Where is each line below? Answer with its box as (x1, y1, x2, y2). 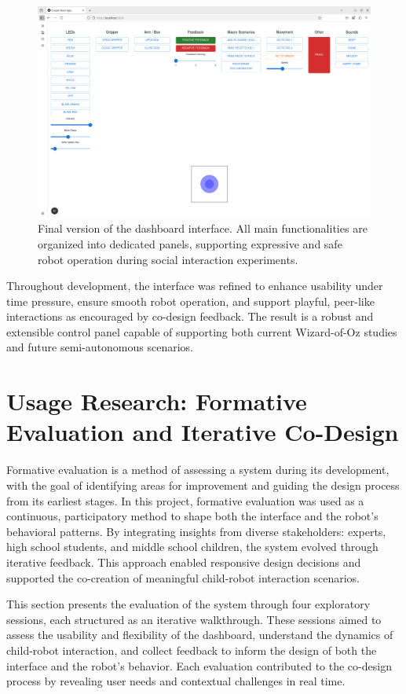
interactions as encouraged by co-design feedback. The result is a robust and (6, 308, 374, 325)
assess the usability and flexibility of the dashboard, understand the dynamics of (6, 626, 393, 643)
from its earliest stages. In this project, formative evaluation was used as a (6, 492, 364, 509)
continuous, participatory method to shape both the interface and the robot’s (6, 508, 379, 524)
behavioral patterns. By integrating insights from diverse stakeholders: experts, (6, 523, 386, 539)
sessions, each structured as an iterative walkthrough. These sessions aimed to (6, 611, 382, 627)
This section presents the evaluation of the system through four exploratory (6, 596, 371, 612)
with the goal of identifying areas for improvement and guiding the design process (6, 476, 400, 493)
